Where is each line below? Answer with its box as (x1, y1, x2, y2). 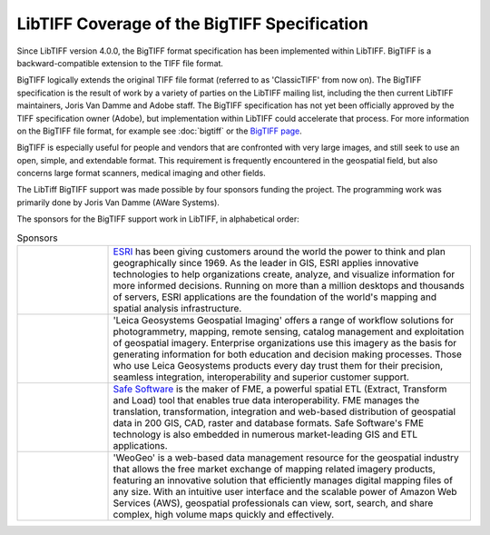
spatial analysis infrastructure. (113, 302, 242, 314)
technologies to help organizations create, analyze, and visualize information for (113, 268, 456, 281)
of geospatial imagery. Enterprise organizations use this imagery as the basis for (113, 337, 457, 349)
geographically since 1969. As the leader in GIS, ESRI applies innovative (113, 257, 419, 269)
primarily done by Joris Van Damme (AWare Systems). (16, 196, 220, 208)
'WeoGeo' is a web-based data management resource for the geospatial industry (113, 451, 459, 463)
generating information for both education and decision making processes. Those (113, 348, 463, 361)
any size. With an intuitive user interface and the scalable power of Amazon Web (113, 486, 457, 498)
